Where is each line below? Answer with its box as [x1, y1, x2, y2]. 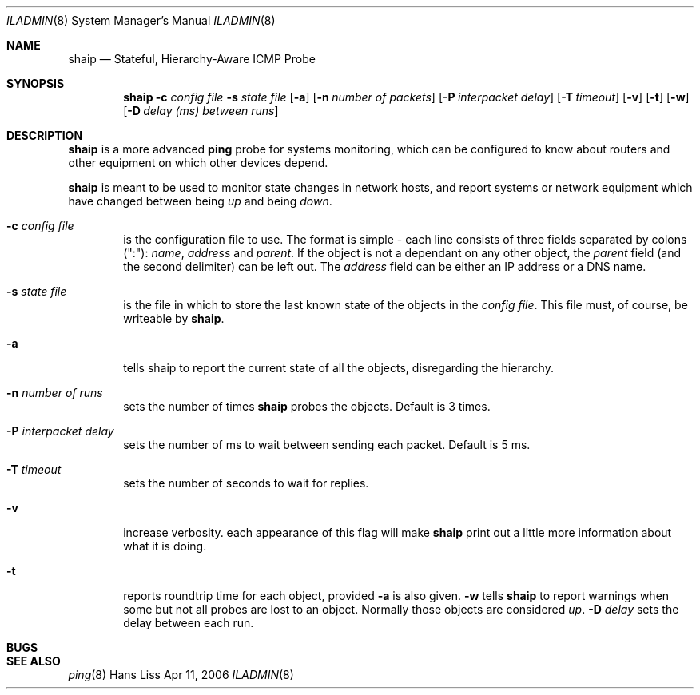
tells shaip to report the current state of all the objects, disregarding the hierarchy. [123, 361, 554, 375]
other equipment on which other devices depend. [68, 156, 328, 169]
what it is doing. [123, 539, 207, 553]
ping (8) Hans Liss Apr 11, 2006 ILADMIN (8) [68, 668, 294, 681]
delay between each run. [123, 616, 254, 629]
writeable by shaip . [123, 312, 225, 325]
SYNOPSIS [6, 77, 65, 90]
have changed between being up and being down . [68, 194, 332, 208]
